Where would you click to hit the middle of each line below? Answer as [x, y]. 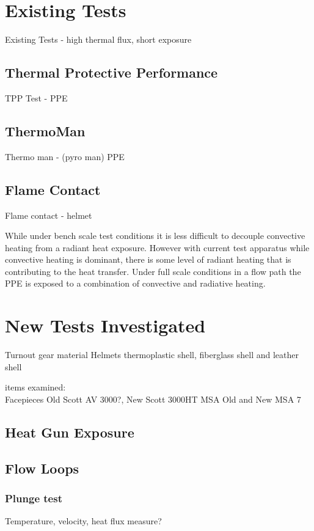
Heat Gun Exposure [70, 432]
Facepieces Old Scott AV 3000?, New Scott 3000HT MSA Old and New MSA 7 [153, 399]
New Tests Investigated [105, 325]
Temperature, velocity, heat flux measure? [83, 521]
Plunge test [34, 498]
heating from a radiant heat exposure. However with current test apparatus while [157, 247]
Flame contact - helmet [49, 215]
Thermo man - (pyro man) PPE [65, 156]
